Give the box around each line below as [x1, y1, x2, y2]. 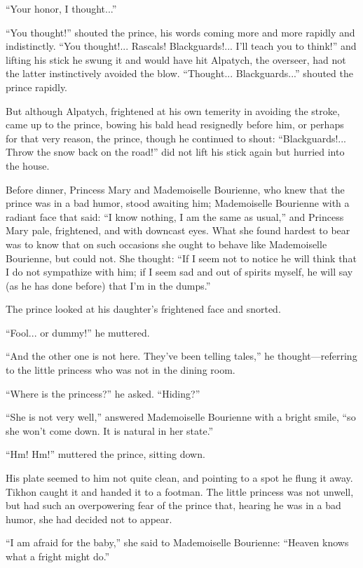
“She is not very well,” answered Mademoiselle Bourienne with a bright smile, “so [6, 410, 356, 424]
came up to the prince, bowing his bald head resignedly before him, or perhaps [6, 117, 344, 132]
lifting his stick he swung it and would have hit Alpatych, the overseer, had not [6, 52, 346, 67]
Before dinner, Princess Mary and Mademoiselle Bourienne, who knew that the [6, 182, 345, 196]
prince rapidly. [6, 79, 68, 94]
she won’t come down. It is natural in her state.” [6, 423, 214, 438]
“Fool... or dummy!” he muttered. [6, 325, 150, 339]
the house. [6, 158, 50, 173]
